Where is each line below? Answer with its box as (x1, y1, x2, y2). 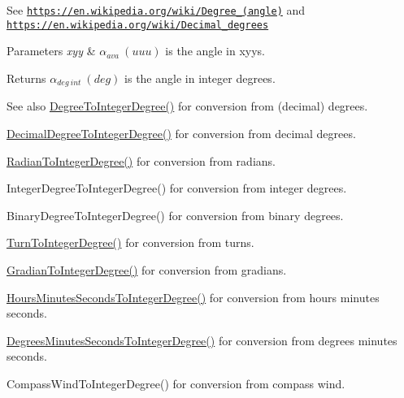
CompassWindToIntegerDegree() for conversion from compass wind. (7, 374, 345, 392)
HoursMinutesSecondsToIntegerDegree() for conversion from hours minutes (7, 288, 380, 305)
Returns (7, 69, 46, 86)
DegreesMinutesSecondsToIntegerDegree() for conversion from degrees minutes (7, 331, 397, 348)
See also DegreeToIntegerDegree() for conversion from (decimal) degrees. (7, 97, 368, 115)
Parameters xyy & (7, 42, 96, 59)
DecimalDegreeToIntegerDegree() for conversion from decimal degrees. (7, 124, 356, 141)
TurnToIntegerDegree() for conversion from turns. (7, 234, 254, 251)
